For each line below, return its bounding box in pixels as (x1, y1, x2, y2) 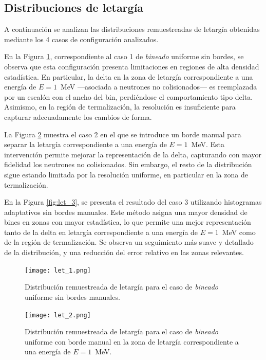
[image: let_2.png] (25, 311, 91, 319)
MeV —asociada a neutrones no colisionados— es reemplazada (60, 81, 257, 92)
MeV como (222, 226, 256, 237)
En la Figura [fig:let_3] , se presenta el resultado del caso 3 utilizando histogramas (4, 196, 262, 207)
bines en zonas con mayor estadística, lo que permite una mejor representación (4, 217, 251, 227)
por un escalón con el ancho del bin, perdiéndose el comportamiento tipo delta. (4, 91, 253, 102)
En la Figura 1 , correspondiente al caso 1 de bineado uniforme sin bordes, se (4, 51, 244, 62)
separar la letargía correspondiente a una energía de (4, 139, 167, 150)
